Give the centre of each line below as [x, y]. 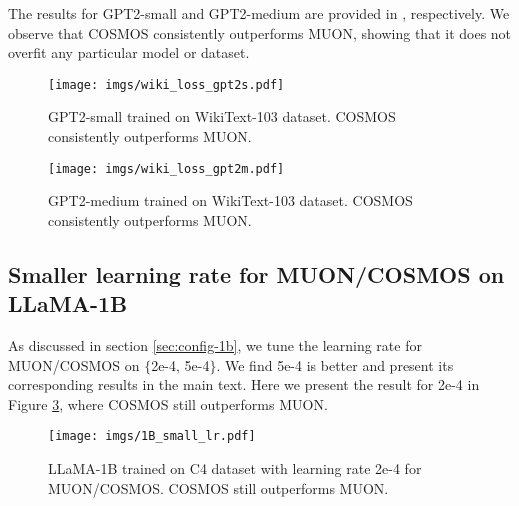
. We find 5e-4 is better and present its [335, 364]
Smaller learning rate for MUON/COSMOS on [256, 273]
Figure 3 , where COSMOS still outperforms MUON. [168, 403]
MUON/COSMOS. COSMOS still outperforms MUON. [218, 487]
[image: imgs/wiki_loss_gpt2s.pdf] [166, 84]
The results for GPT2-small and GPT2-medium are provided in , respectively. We [259, 13]
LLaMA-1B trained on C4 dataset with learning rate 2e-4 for [235, 468]
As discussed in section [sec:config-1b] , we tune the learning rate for [215, 345]
